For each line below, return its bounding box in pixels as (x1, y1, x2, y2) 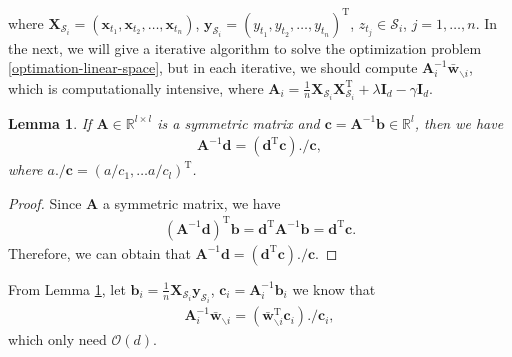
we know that (292, 278, 376, 299)
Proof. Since (8, 192, 82, 213)
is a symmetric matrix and (157, 112, 320, 133)
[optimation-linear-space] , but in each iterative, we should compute (8, 57, 418, 78)
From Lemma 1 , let (8, 278, 126, 299)
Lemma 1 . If (8, 112, 92, 133)
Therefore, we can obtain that (8, 242, 191, 263)
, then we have (414, 112, 504, 133)
